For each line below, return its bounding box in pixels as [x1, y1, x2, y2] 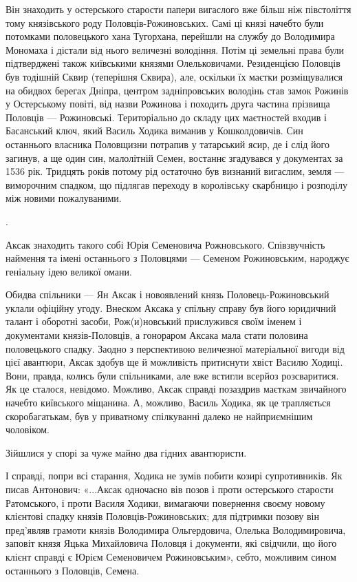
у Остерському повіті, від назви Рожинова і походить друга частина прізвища [6, 96, 330, 111]
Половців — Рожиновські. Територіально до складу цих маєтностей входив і [6, 110, 327, 124]
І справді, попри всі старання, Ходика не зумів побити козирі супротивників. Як [6, 468, 343, 483]
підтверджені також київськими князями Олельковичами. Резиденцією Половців [6, 56, 340, 70]
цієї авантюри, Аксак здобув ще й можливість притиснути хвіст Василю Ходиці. [6, 355, 343, 369]
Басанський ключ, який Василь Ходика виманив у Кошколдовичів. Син [6, 123, 303, 138]
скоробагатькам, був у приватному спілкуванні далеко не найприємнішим [6, 408, 313, 423]
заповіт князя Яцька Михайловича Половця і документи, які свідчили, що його [6, 536, 337, 550]
